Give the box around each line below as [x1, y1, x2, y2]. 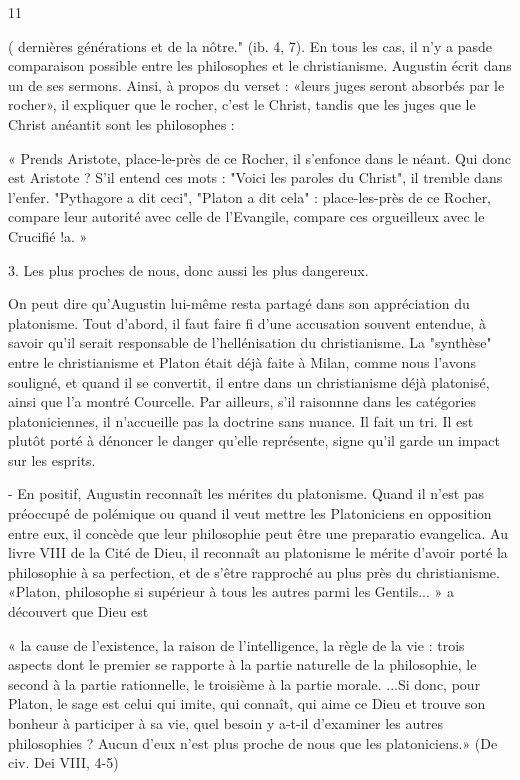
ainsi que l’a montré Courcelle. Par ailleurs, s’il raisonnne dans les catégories [8, 391, 477, 412]
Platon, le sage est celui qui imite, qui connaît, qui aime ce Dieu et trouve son [8, 693, 486, 714]
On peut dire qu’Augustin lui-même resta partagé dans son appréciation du [8, 293, 470, 314]
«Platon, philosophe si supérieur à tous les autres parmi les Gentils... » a [8, 581, 454, 602]
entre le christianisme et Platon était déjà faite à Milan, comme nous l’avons [8, 351, 476, 372]
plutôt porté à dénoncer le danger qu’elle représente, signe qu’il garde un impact [8, 430, 500, 451]
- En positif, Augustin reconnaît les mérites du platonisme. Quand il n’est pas [8, 483, 485, 504]
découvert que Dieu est [8, 601, 149, 622]
